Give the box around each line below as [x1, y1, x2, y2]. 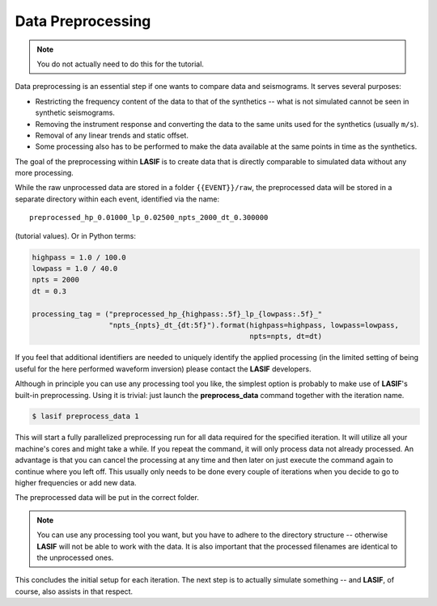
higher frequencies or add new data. [15, 478, 137, 488]
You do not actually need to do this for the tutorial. [36, 59, 204, 69]
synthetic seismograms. [35, 108, 115, 117]
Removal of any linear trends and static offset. [35, 130, 189, 140]
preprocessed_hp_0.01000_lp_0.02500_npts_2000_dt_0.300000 [29, 213, 269, 222]
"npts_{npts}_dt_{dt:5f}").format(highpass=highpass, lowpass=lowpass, [108, 320, 400, 329]
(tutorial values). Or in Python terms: [15, 231, 137, 240]
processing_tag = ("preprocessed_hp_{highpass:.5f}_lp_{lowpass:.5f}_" [32, 309, 323, 319]
